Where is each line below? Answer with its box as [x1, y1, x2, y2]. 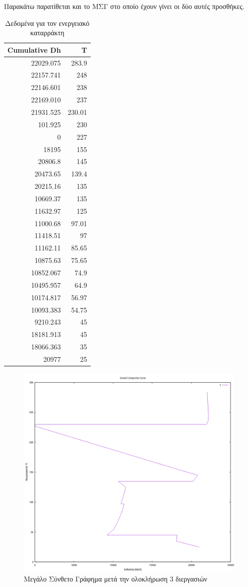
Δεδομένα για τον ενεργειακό [5, 17, 90, 28]
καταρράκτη [30, 27, 64, 38]
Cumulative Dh [7, 44, 61, 55]
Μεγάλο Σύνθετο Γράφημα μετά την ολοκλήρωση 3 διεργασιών [24, 573, 207, 584]
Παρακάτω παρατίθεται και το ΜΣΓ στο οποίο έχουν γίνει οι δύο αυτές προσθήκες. [4, 1, 245, 11]
